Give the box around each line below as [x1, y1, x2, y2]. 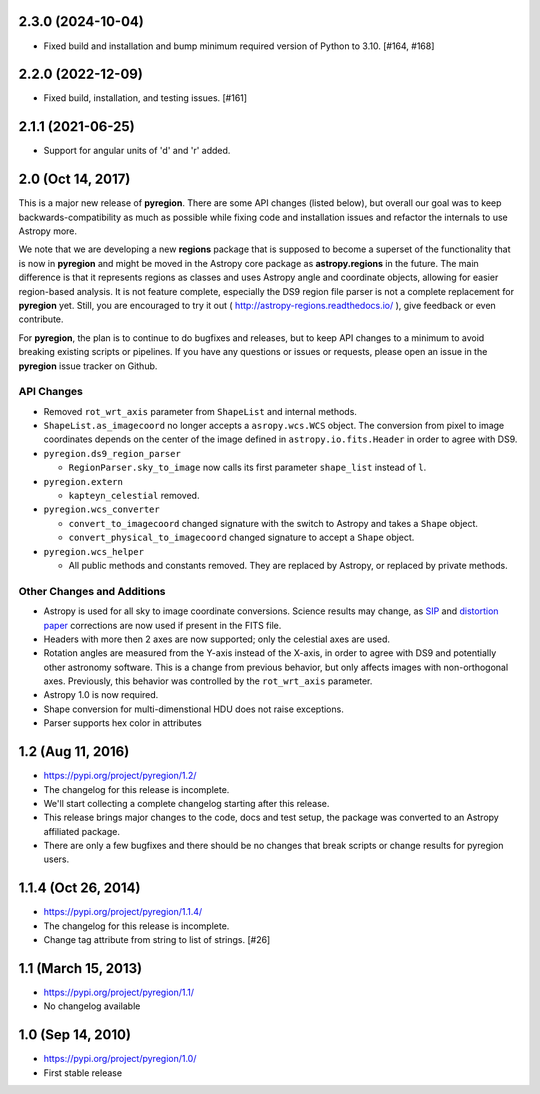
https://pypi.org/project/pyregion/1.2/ [43, 770, 197, 782]
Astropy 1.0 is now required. [43, 689, 159, 701]
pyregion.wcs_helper [43, 546, 145, 557]
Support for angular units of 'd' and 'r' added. [43, 145, 231, 157]
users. [43, 853, 70, 865]
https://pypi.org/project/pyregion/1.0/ [43, 1053, 197, 1065]
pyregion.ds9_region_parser [43, 448, 182, 459]
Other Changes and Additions [18, 584, 166, 598]
